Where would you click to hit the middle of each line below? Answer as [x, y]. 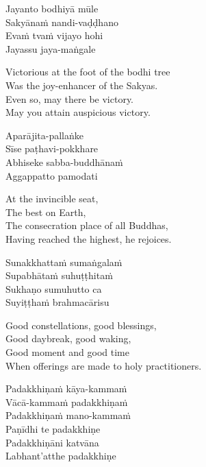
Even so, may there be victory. [70, 98]
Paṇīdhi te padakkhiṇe [53, 429]
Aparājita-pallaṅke [45, 135]
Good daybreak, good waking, [68, 338]
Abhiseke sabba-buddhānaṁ [64, 161]
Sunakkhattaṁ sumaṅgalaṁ [64, 262]
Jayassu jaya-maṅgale [51, 48]
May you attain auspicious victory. [78, 112]
